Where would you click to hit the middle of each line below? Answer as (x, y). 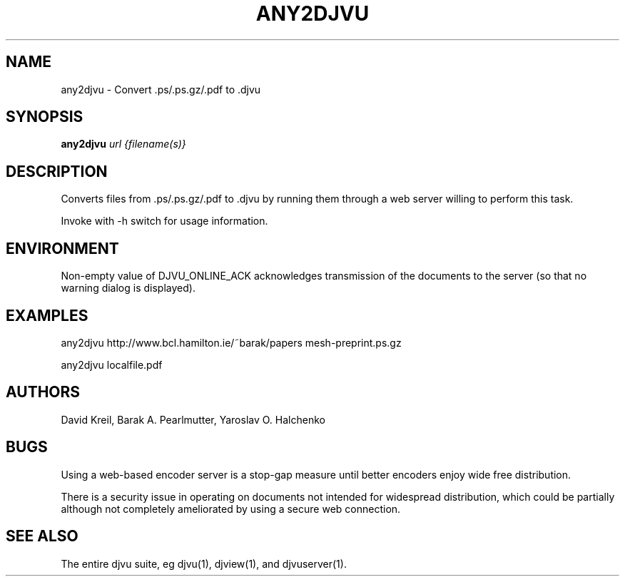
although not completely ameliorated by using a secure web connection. (231, 509)
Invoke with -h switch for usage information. (164, 221)
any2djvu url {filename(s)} (123, 144)
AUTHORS (43, 392)
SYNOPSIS (45, 117)
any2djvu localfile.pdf (112, 364)
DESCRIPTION (57, 171)
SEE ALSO (42, 536)
